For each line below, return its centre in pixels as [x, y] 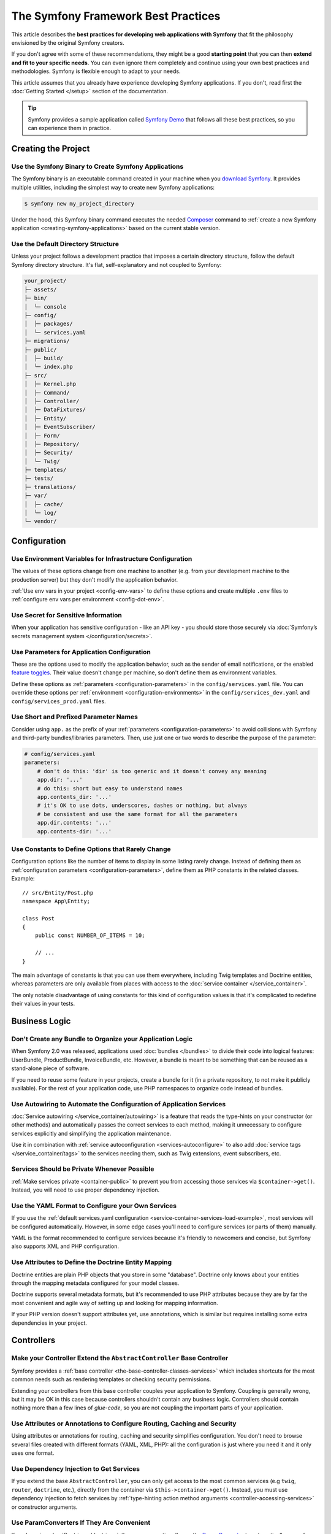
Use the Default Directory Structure [65, 244]
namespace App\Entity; [56, 901]
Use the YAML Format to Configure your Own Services [94, 1206]
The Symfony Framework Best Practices [116, 16]
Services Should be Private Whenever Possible [83, 1169]
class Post [39, 918]
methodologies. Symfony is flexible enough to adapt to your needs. [96, 71]
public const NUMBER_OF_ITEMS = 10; [90, 935]
